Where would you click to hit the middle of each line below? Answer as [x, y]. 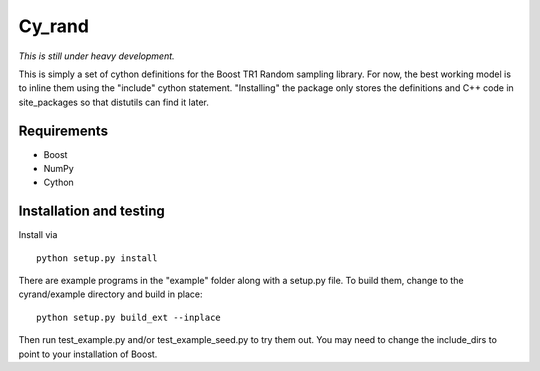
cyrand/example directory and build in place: [110, 294]
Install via [38, 235]
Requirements [63, 130]
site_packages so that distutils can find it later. [114, 102]
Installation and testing [91, 211]
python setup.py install [97, 258]
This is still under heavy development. [96, 56]
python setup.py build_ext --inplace [129, 317]
